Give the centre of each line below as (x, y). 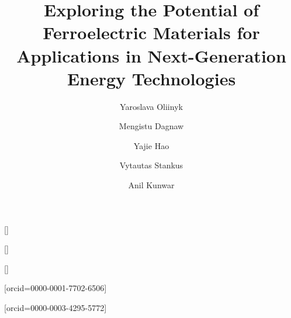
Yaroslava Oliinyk (151, 106)
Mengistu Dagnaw (151, 126)
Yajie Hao (151, 145)
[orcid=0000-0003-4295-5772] (56, 308)
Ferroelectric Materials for (151, 32)
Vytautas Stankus (151, 165)
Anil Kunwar (151, 185)
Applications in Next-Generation (151, 55)
